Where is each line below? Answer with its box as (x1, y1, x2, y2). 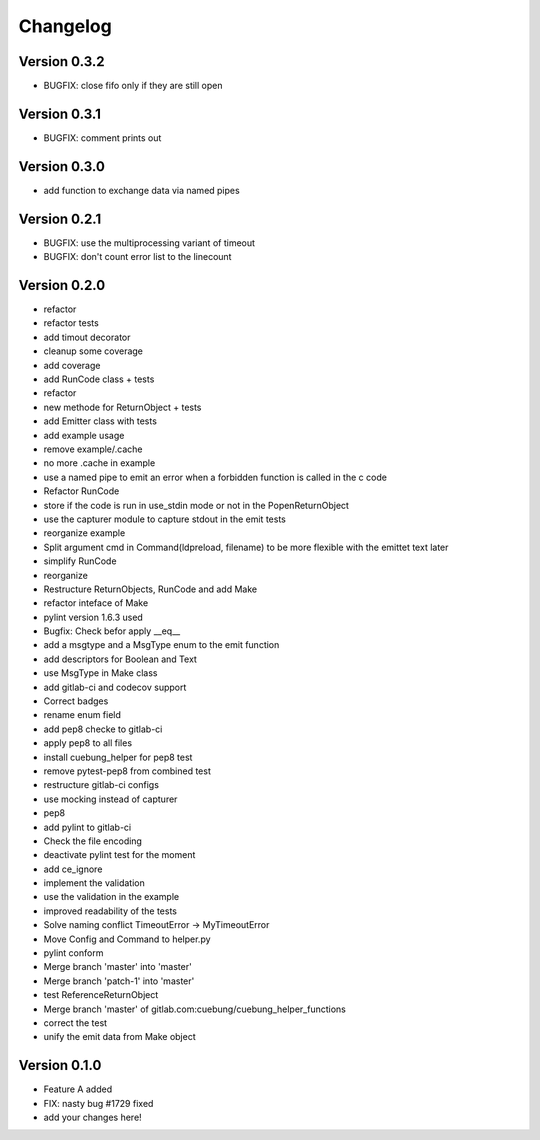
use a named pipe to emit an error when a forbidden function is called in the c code (43, 471, 387, 483)
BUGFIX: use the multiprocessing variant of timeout (43, 236, 255, 249)
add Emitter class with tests (43, 415, 157, 427)
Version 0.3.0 (18, 158, 105, 175)
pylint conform (43, 947, 104, 959)
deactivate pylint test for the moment (43, 849, 196, 861)
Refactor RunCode (43, 485, 120, 497)
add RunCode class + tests (43, 373, 155, 385)
